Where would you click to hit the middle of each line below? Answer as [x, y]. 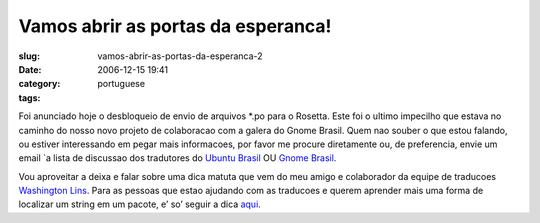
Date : [30, 69]
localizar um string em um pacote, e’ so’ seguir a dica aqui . [140, 204]
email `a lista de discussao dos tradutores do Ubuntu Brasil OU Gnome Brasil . [177, 158]
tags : [29, 97]
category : [39, 84]
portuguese [121, 84]
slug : [29, 56]
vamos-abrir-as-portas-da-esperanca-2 [180, 56]
